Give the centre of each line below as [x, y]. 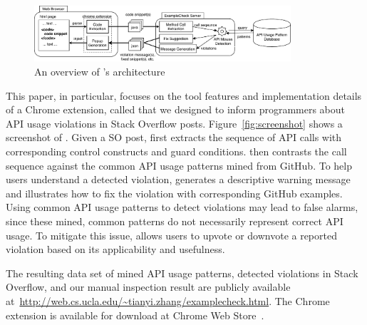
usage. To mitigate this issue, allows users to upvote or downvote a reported [171, 235]
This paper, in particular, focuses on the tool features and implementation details [184, 95]
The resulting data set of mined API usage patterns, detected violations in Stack [182, 273]
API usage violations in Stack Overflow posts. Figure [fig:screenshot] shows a [174, 123]
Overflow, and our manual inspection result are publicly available [148, 287]
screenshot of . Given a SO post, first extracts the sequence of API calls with [174, 137]
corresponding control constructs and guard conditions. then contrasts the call [176, 151]
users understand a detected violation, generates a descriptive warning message [178, 179]
